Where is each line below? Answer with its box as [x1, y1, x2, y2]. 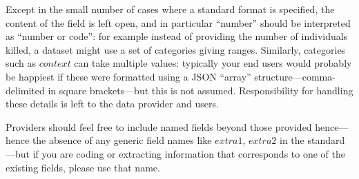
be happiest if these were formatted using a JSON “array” [6, 69, 251, 83]
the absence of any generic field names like [32, 133, 212, 147]
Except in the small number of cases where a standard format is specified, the [6, 2, 335, 16]
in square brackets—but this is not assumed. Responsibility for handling [48, 83, 353, 97]
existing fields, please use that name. [6, 160, 160, 174]
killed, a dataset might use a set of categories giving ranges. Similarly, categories [6, 42, 346, 56]
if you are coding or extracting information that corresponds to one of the [32, 146, 345, 160]
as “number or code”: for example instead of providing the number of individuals [6, 29, 348, 43]
